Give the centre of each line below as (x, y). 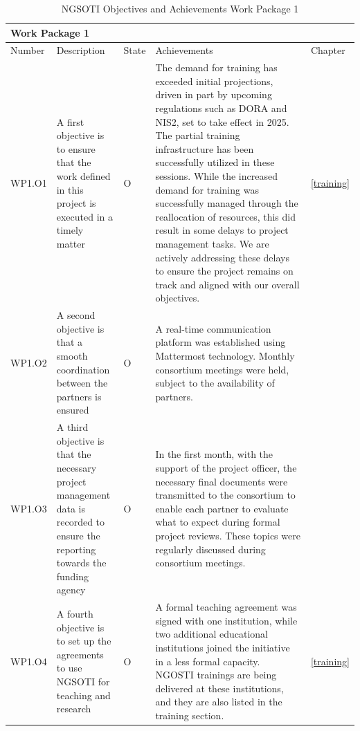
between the (82, 383)
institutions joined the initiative (223, 647)
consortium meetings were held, (222, 369)
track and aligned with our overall (227, 284)
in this (70, 189)
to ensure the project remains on (224, 271)
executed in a (84, 216)
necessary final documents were (222, 481)
